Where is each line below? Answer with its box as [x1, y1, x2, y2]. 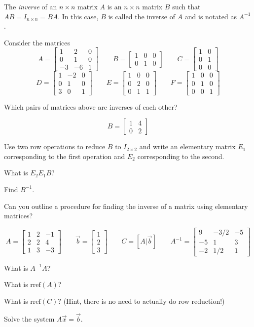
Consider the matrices [4, 37, 70, 47]
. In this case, [58, 11, 99, 21]
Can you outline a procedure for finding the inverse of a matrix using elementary [4, 201, 248, 211]
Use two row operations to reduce [4, 141, 106, 152]
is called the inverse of [108, 11, 175, 21]
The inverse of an [4, 1, 57, 11]
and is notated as [184, 11, 237, 21]
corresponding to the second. [137, 151, 224, 161]
